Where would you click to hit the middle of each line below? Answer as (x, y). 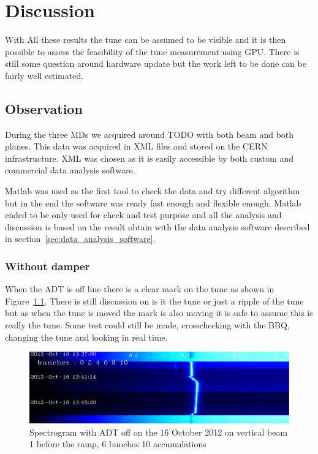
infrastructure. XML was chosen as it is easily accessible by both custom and (150, 158)
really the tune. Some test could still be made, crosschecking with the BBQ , (147, 325)
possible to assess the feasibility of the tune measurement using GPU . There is (152, 51)
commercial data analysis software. (70, 170)
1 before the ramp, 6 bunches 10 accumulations (118, 444)
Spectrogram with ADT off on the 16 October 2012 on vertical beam (159, 432)
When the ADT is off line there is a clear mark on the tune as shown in (140, 289)
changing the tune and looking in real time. (86, 337)
